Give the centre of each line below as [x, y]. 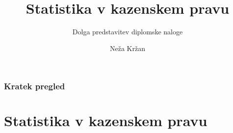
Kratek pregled [35, 86]
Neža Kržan [128, 48]
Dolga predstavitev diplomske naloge [128, 32]
